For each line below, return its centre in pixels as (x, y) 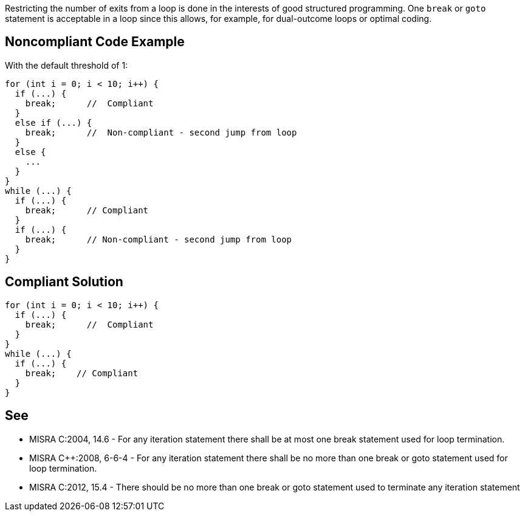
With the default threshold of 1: (67, 65)
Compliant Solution (64, 282)
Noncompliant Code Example (95, 42)
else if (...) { (53, 122)
